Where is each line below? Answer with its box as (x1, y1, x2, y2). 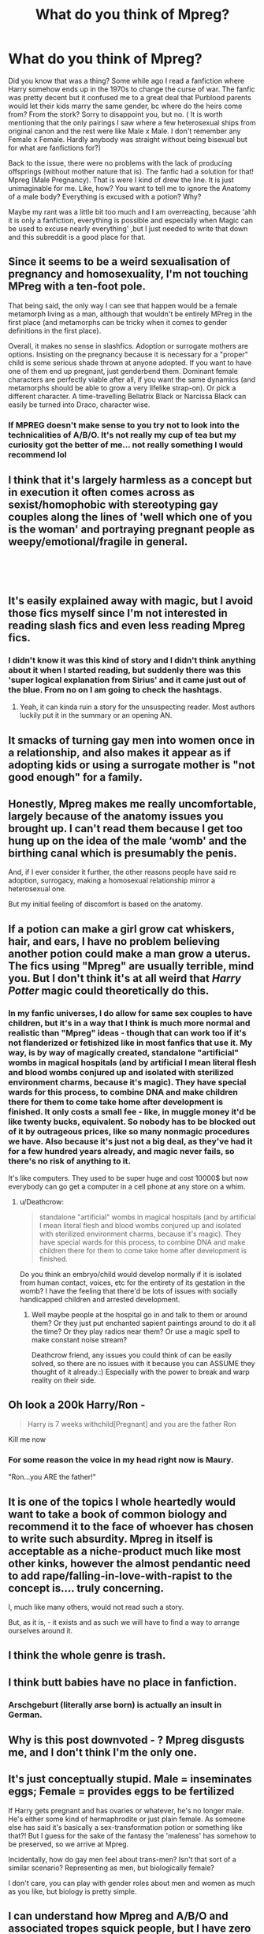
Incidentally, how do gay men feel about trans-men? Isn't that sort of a (8, 1854, 236, 1864)
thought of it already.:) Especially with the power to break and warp (31, 1367, 250, 1377)
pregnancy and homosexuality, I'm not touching (8, 267, 249, 281)
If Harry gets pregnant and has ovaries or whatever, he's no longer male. (8, 1805, 244, 1815)
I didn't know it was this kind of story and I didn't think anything (8, 655, 256, 666)
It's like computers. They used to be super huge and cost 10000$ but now (8, 1174, 248, 1183)
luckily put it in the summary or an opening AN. (19, 711, 173, 720)
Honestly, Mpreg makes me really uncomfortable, (8, 797, 257, 810)
